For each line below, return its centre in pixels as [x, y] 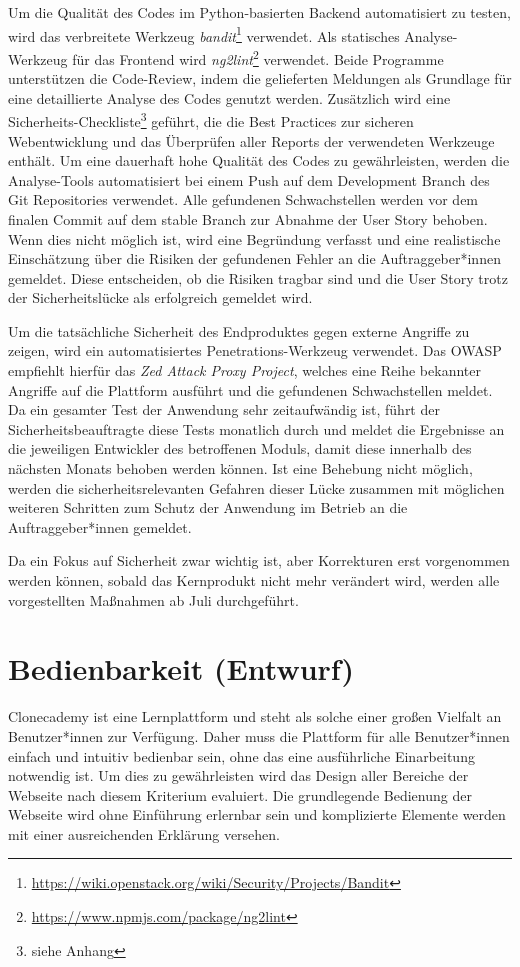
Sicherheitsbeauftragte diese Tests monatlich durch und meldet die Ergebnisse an [256, 428]
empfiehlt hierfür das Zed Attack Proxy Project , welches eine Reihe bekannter [244, 370]
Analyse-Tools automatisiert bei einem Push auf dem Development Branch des [249, 179]
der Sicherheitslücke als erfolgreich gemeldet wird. [160, 297]
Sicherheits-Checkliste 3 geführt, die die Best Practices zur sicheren [211, 119]
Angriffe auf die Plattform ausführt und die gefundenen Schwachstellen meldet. [250, 389]
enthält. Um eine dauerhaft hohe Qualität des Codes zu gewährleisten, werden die [259, 160]
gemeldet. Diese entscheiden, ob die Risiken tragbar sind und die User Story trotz [258, 277]
